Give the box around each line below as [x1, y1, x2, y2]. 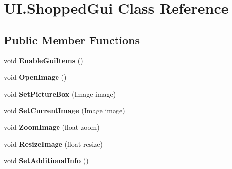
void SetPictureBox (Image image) [4, 88, 116, 99]
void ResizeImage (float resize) [4, 138, 103, 149]
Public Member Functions [4, 32, 140, 47]
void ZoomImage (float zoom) [4, 121, 100, 132]
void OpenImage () [4, 72, 67, 82]
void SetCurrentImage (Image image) [4, 105, 125, 115]
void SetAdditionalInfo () [4, 155, 89, 166]
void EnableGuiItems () [4, 55, 83, 65]
